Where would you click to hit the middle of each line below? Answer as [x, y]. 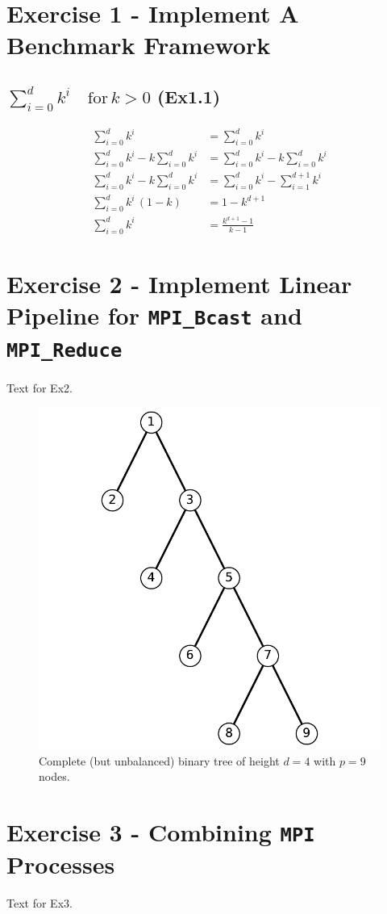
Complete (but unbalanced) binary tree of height [159, 760]
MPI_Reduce [64, 351]
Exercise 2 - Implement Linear [179, 283]
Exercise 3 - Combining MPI [161, 832]
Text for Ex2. [40, 387]
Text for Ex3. [40, 903]
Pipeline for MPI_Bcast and [154, 315]
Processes [61, 864]
